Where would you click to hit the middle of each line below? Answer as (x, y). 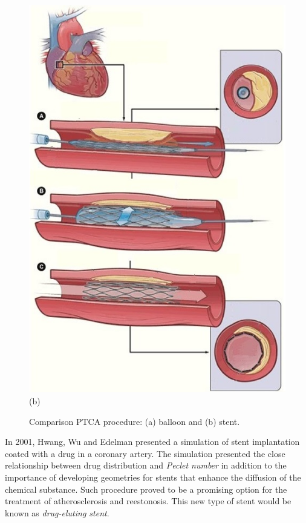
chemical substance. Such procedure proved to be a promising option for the (146, 489)
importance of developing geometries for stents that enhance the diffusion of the (153, 477)
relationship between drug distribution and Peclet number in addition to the (146, 465)
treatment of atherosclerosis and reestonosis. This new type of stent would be (148, 501)
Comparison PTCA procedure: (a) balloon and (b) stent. (135, 421)
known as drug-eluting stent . (57, 512)
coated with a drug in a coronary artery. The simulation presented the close (145, 453)
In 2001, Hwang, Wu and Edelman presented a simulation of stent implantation (152, 442)
